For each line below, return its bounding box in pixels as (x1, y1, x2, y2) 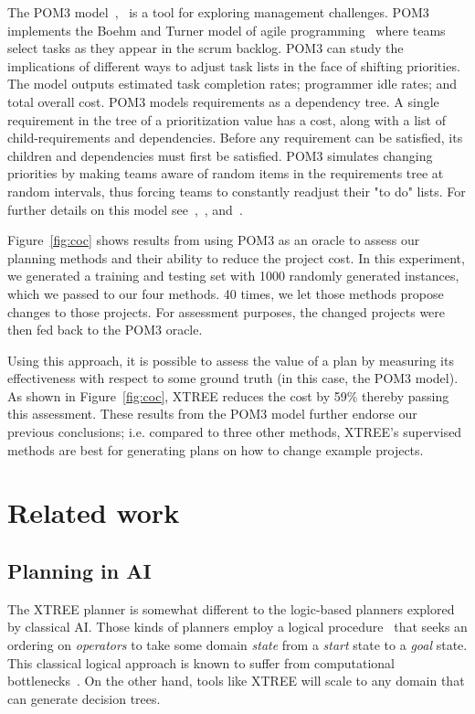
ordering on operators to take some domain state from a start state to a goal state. (7, 635, 468, 655)
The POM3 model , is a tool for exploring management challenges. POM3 (7, 3, 429, 21)
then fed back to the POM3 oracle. (7, 320, 203, 339)
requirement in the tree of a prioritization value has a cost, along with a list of (7, 110, 446, 129)
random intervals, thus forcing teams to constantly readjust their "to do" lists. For (7, 181, 466, 200)
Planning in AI (7, 557, 152, 585)
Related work (7, 494, 180, 531)
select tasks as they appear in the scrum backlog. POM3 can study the (7, 38, 404, 58)
